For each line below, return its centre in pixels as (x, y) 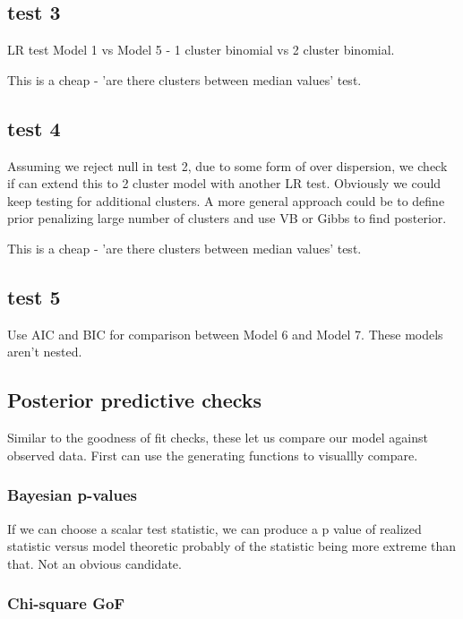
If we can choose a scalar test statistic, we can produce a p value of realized (214, 528)
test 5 (34, 296)
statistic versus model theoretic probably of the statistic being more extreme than (232, 546)
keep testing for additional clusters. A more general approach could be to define (226, 200)
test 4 (34, 128)
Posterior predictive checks (135, 400)
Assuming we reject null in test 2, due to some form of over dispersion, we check (227, 165)
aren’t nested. (45, 352)
